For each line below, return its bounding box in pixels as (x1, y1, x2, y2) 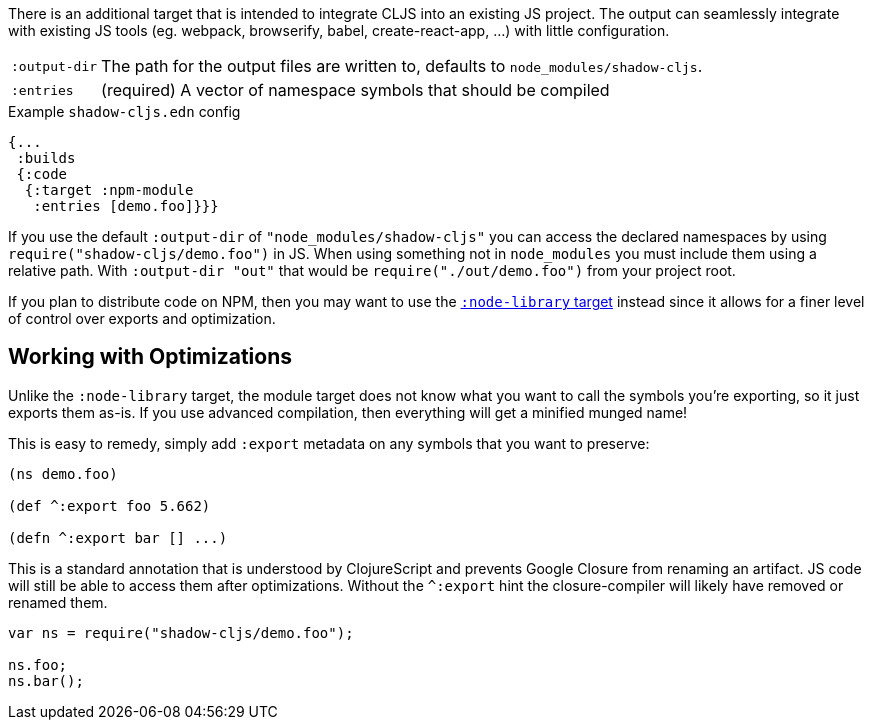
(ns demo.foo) (8, 465, 118, 482)
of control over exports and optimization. (8, 310, 276, 327)
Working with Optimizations (8, 344, 292, 370)
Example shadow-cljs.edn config (8, 103, 241, 120)
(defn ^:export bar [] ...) (8, 529, 228, 546)
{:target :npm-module (24, 182, 194, 198)
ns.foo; (8, 656, 68, 673)
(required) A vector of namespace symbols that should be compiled (101, 80, 610, 100)
